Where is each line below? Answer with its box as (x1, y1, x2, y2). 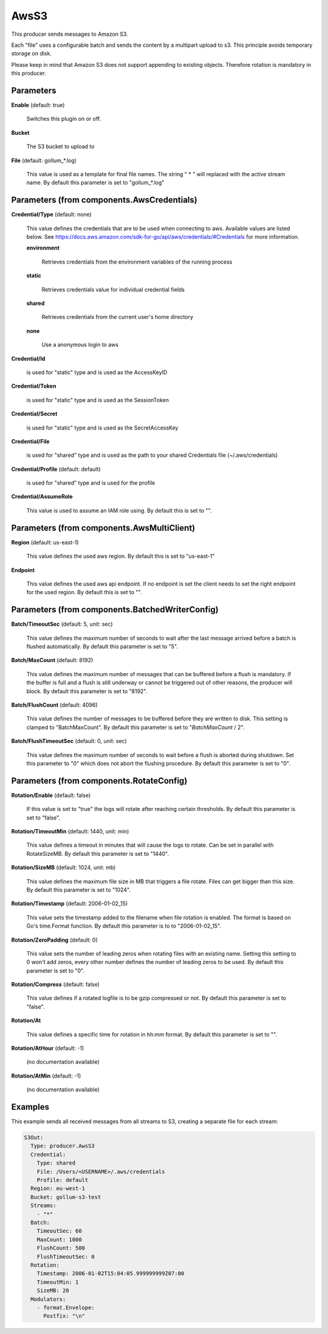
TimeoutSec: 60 (36, 1228, 82, 1234)
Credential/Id (11, 355, 46, 362)
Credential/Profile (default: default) (11, 465, 101, 473)
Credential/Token (11, 383, 56, 390)
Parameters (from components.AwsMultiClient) (11, 522, 196, 533)
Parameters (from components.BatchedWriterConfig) (11, 604, 219, 615)
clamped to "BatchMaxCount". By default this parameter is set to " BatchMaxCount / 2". (26, 723, 245, 731)
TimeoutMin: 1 (36, 1279, 79, 1285)
